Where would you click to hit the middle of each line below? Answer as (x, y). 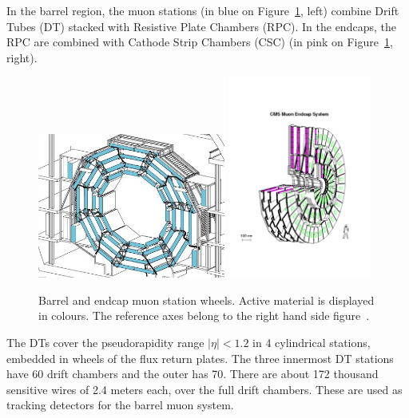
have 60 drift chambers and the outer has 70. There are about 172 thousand (193, 374)
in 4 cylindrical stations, (312, 343)
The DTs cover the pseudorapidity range (105, 343)
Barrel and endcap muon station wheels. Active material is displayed (206, 300)
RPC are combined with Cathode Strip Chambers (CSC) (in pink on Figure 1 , (200, 42)
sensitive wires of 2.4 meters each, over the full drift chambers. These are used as (204, 389)
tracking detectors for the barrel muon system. (120, 405)
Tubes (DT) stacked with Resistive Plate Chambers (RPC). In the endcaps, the (201, 26)
